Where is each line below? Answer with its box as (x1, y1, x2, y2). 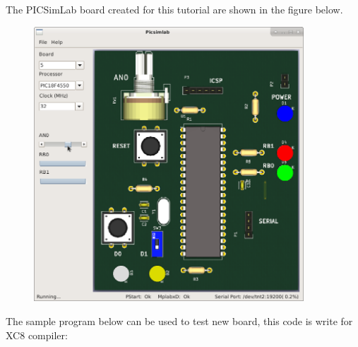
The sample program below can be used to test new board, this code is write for (6, 314, 353, 329)
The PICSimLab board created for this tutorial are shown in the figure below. (6, 2, 343, 16)
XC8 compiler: (6, 327, 68, 342)
